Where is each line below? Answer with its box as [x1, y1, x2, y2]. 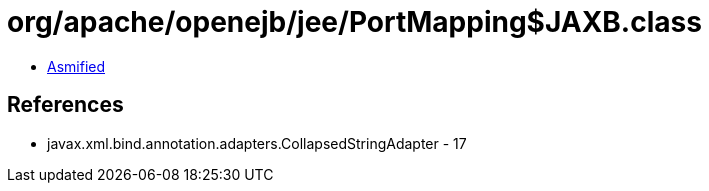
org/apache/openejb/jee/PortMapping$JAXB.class [7, 5, 702, 39]
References [7, 92, 124, 118]
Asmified [47, 57, 106, 75]
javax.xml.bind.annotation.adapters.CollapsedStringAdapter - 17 [47, 134, 467, 152]
